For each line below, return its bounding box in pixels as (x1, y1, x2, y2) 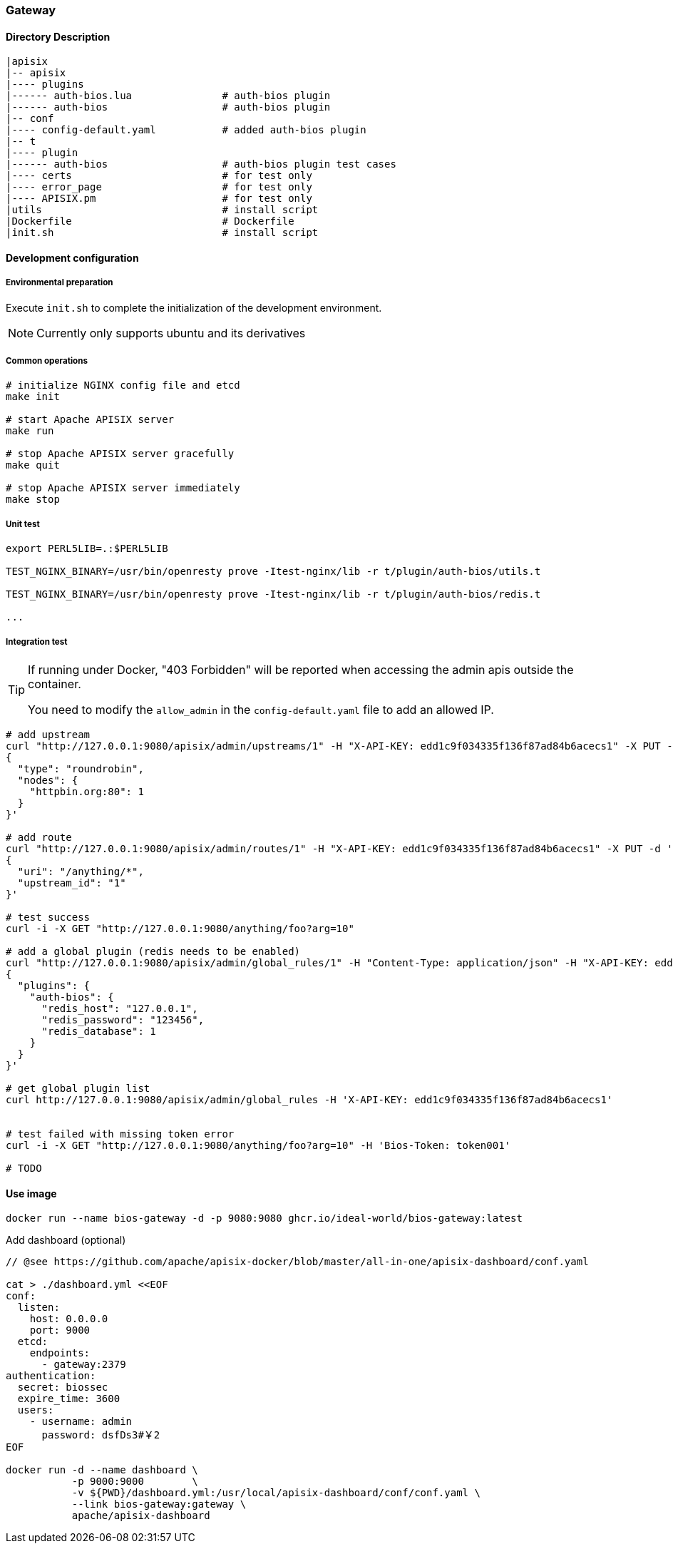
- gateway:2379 (41, 1359, 126, 1371)
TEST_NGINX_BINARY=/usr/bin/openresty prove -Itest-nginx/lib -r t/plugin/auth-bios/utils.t (6, 566, 541, 578)
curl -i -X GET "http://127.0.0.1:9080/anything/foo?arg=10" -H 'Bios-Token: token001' (6, 1139, 511, 1151)
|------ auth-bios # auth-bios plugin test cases (6, 158, 396, 170)
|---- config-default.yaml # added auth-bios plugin (6, 124, 366, 136)
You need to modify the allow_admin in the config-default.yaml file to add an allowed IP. (28, 702, 494, 717)
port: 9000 (29, 1324, 91, 1336)
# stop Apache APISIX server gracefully (6, 448, 235, 460)
